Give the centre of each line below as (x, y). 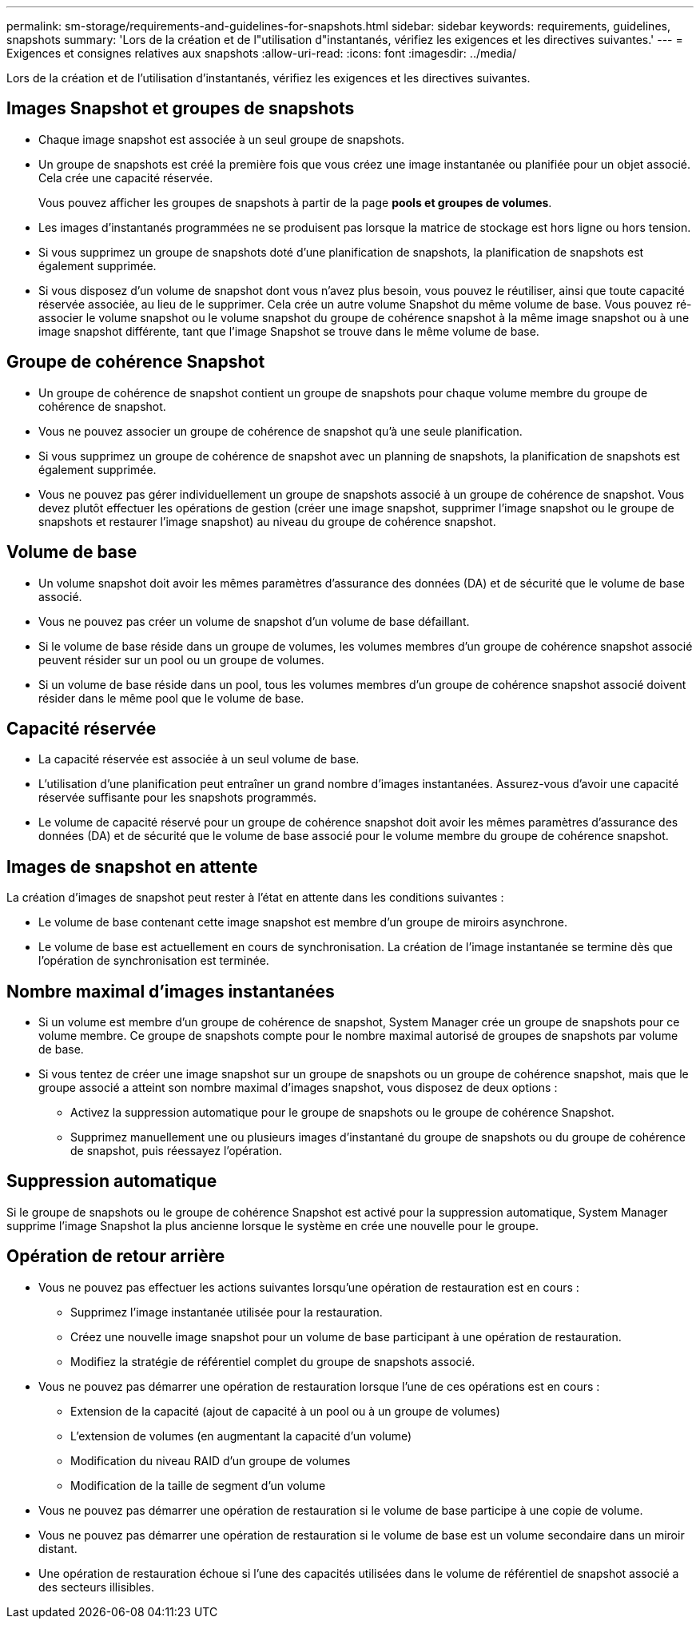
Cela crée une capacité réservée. (126, 177)
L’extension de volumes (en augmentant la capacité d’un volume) (241, 1436)
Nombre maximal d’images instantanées (171, 991)
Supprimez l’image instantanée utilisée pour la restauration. (227, 1312)
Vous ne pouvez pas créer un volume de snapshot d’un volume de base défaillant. (254, 621)
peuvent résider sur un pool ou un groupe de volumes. (181, 659)
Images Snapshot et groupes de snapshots (181, 109)
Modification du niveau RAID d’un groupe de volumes (211, 1460)
